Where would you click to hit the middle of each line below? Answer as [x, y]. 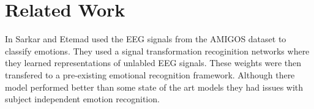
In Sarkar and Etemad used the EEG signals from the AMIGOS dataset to [146, 39]
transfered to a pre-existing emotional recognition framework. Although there [150, 74]
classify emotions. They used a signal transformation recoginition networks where [157, 51]
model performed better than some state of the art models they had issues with [154, 87]
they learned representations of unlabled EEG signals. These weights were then [153, 63]
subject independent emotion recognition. [82, 99]
